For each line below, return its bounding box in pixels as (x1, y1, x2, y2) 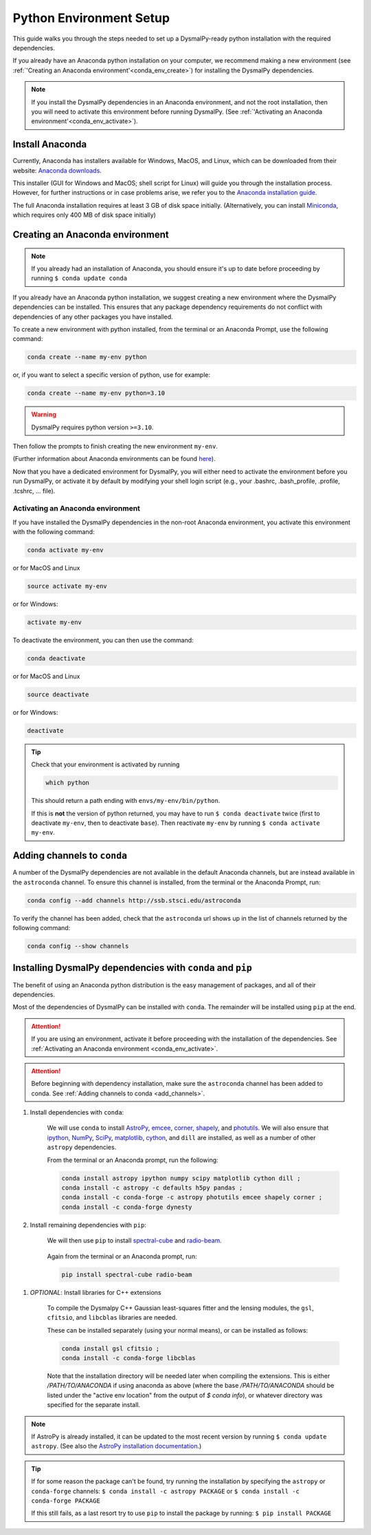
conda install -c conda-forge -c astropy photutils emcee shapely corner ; (61, 1194, 323, 1201)
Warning (31, 410, 56, 419)
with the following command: (12, 528, 95, 536)
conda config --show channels (27, 943, 129, 950)
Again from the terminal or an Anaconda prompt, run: (47, 1252, 197, 1260)
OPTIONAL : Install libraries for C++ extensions (30, 1288, 161, 1296)
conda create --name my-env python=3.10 (27, 389, 165, 397)
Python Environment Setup (12, 10, 170, 25)
